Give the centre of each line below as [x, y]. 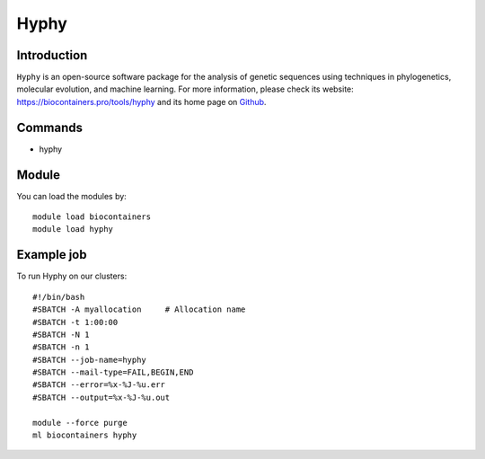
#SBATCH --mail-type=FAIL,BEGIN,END [113, 372]
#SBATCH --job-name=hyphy [90, 360]
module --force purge [80, 423]
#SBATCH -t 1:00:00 [75, 322]
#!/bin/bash [59, 297]
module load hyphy [73, 229]
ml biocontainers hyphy [85, 435]
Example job [52, 255]
